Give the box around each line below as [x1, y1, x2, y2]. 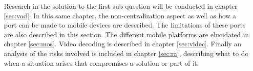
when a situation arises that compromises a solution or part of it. [4, 57, 199, 68]
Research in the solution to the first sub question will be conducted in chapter [4, 1, 238, 11]
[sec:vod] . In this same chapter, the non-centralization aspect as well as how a [4, 10, 236, 20]
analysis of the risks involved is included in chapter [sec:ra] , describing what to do [4, 48, 249, 58]
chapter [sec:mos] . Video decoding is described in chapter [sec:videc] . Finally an [4, 39, 242, 49]
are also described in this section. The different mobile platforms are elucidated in [4, 29, 249, 39]
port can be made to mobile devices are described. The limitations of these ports [4, 20, 246, 30]
